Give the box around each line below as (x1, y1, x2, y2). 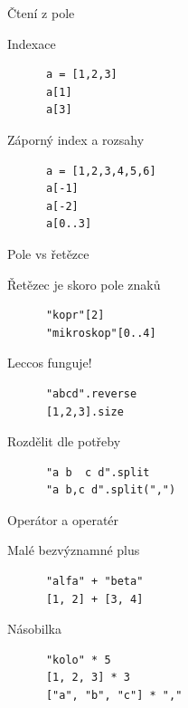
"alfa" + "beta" (45, 575, 144, 588)
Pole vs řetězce (7, 244, 89, 263)
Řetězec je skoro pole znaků (7, 274, 161, 293)
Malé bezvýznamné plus (7, 541, 140, 560)
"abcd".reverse (45, 387, 137, 400)
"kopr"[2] (45, 309, 105, 322)
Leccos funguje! (7, 353, 92, 372)
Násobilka (7, 619, 61, 638)
